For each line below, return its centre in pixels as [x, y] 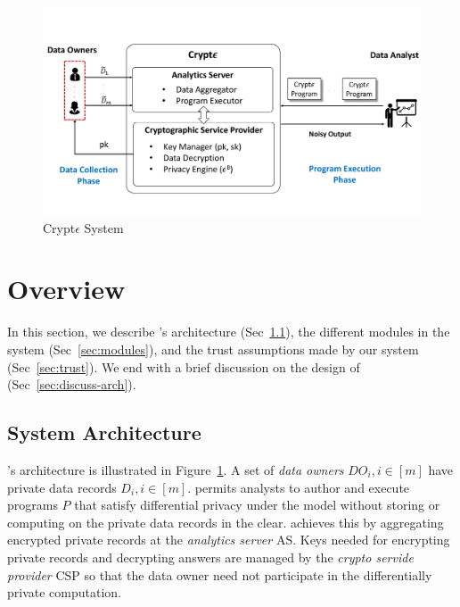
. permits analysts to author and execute [299, 487]
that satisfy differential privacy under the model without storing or [257, 505]
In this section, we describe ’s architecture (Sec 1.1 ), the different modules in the [229, 332]
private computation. [65, 592]
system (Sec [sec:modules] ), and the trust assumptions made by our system [213, 349]
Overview [66, 289]
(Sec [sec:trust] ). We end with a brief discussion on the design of [184, 366]
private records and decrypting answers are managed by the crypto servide [210, 557]
